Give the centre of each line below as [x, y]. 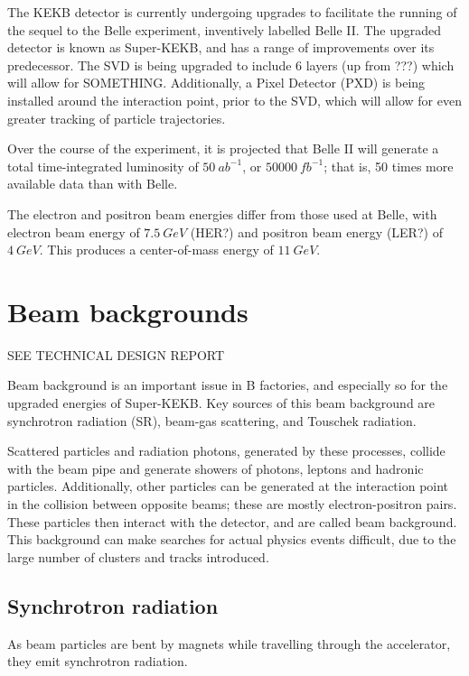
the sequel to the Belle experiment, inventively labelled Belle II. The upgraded [225, 29]
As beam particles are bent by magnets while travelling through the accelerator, [229, 643]
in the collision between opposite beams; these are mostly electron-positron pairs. [232, 504]
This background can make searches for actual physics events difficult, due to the [232, 539]
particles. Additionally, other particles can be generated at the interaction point [228, 486]
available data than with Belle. [93, 184]
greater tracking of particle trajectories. [117, 118]
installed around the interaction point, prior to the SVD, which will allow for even [234, 100]
